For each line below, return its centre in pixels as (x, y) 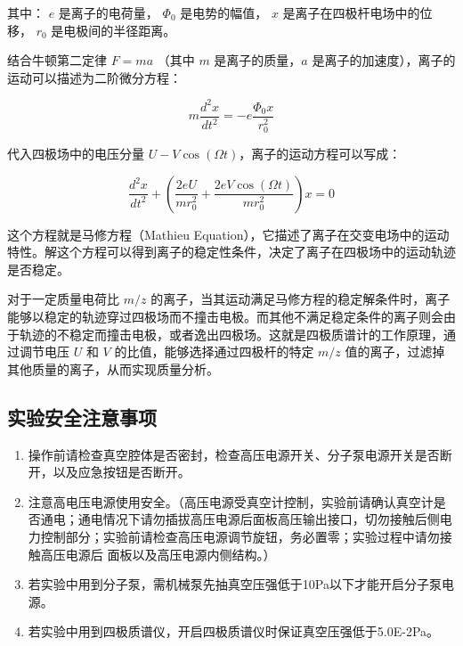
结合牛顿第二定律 (57, 60)
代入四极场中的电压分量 (76, 154)
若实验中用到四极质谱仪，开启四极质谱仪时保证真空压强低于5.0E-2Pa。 (234, 631)
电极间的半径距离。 (120, 30)
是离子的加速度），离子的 (384, 60)
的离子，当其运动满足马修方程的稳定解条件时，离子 (301, 299)
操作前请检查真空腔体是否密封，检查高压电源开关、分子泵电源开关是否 (234, 454)
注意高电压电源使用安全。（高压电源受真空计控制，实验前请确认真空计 (231, 501)
